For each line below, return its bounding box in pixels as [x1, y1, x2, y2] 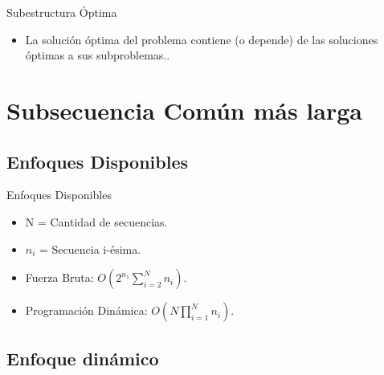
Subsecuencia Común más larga [6, 93, 362, 126]
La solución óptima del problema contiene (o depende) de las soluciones [25, 31, 378, 47]
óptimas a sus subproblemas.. [25, 47, 170, 63]
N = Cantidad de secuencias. [25, 213, 168, 230]
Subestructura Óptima [6, 4, 117, 20]
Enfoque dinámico [6, 345, 159, 370]
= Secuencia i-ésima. [39, 240, 141, 257]
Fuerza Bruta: [25, 269, 94, 286]
